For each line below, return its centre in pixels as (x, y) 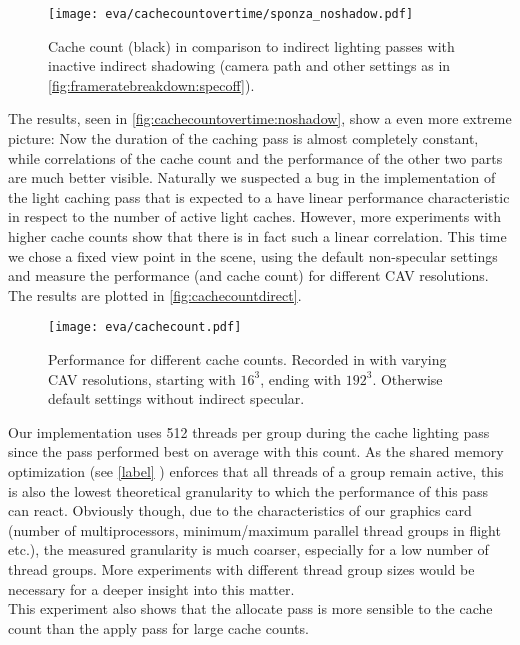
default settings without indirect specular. (176, 398)
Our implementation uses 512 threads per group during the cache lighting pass (249, 431)
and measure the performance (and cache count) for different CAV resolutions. (248, 275)
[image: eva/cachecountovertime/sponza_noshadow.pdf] (231, 14)
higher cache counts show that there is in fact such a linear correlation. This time (257, 236)
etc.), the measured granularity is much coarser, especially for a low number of (248, 549)
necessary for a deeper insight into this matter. (151, 588)
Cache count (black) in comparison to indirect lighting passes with (251, 45)
